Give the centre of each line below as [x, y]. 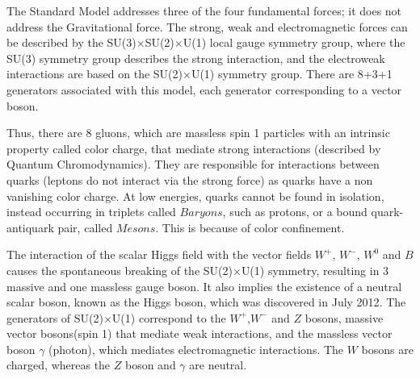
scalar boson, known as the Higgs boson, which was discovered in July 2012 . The [206, 302]
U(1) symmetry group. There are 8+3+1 [292, 74]
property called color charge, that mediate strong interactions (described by [194, 148]
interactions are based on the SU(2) [95, 74]
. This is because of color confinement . [250, 227]
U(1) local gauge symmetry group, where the [294, 42]
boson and [150, 365]
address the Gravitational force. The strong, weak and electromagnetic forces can [207, 26]
